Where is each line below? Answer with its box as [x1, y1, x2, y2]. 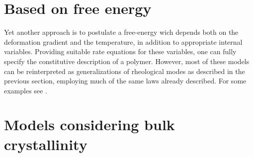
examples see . [4, 85, 47, 95]
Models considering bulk [4, 114, 175, 135]
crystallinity [4, 134, 87, 154]
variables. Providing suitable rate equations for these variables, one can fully [4, 46, 237, 57]
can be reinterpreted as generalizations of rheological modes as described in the [4, 66, 245, 76]
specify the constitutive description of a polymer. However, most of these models [4, 56, 250, 66]
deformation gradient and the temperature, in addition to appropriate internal [4, 36, 243, 47]
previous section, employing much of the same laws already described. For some [4, 76, 247, 86]
